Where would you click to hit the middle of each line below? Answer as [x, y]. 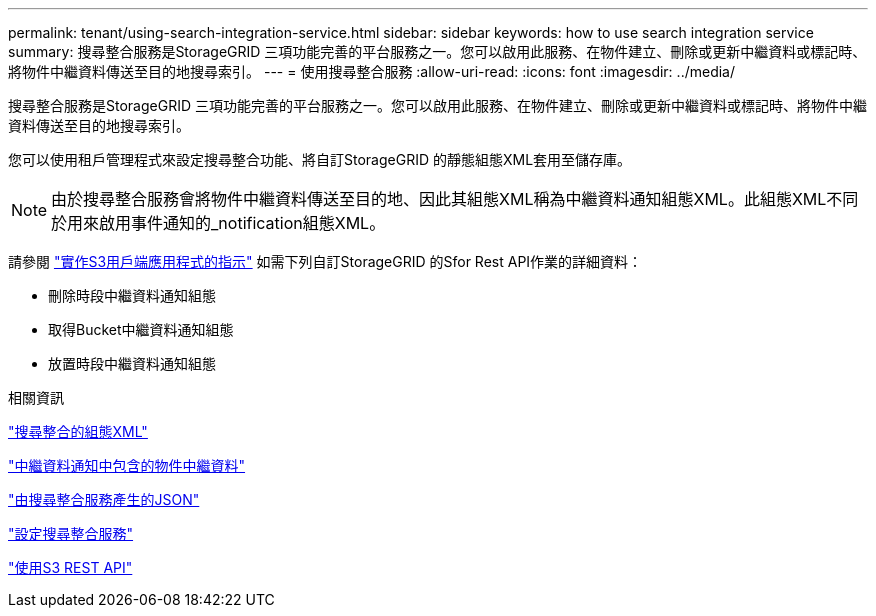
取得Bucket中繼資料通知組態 [141, 329]
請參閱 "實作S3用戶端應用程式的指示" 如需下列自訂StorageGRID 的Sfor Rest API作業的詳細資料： [325, 261]
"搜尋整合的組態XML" [78, 431]
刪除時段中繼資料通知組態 [132, 295]
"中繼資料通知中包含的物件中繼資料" [127, 465]
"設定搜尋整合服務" [71, 533]
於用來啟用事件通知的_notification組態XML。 [218, 223]
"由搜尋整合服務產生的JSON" [104, 499]
